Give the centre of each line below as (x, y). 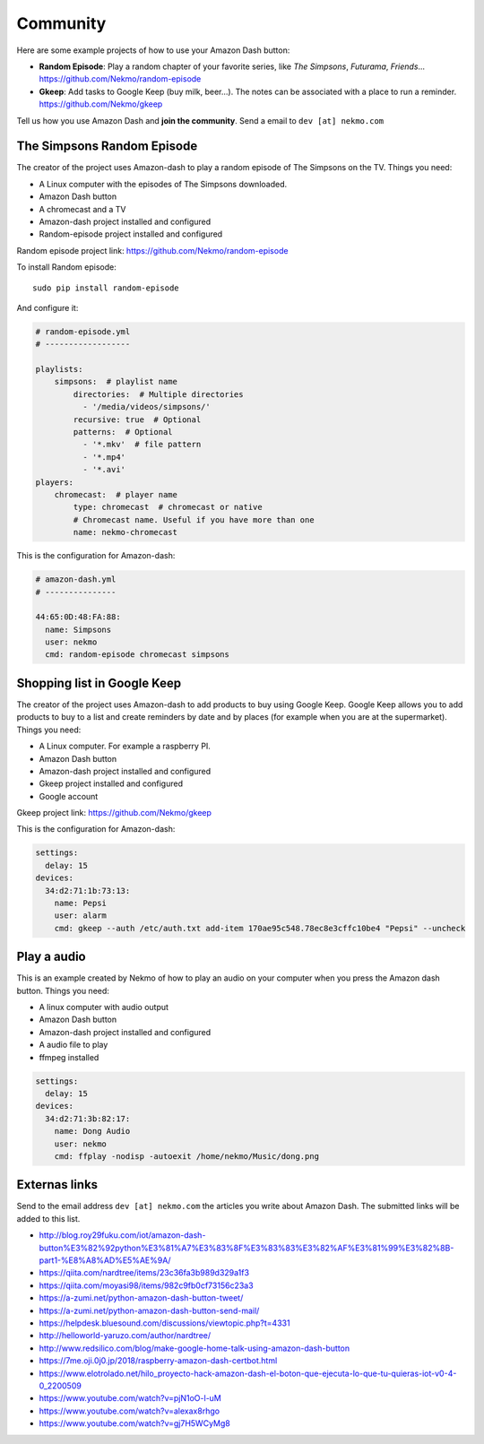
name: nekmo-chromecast (125, 532)
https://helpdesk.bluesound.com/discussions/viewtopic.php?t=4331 (164, 1323)
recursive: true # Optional (137, 419)
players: (55, 482)
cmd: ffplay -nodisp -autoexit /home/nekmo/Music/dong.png (187, 1156)
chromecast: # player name (116, 494)
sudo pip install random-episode (106, 288)
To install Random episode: (66, 267)
